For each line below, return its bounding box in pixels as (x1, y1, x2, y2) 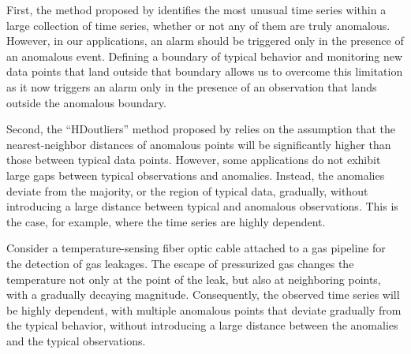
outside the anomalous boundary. (6, 94, 166, 110)
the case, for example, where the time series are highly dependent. (6, 213, 326, 229)
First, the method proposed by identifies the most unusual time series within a (6, 2, 387, 17)
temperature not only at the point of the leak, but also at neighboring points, (6, 270, 381, 287)
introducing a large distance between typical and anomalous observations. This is (6, 198, 398, 214)
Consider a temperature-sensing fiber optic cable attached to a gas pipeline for (6, 240, 386, 256)
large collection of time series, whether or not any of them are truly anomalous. (6, 17, 390, 33)
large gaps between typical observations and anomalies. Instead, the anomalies (6, 166, 385, 183)
